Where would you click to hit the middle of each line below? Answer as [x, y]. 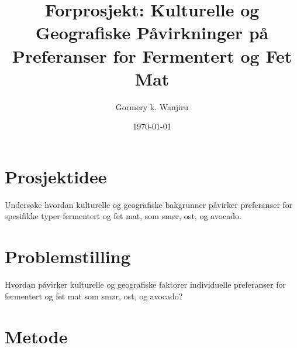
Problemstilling [68, 256]
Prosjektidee [56, 176]
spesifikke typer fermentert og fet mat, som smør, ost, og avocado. [123, 216]
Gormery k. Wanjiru [152, 106]
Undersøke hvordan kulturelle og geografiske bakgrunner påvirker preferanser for [149, 204]
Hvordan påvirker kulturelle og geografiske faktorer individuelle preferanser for [145, 284]
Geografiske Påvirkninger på [152, 33]
